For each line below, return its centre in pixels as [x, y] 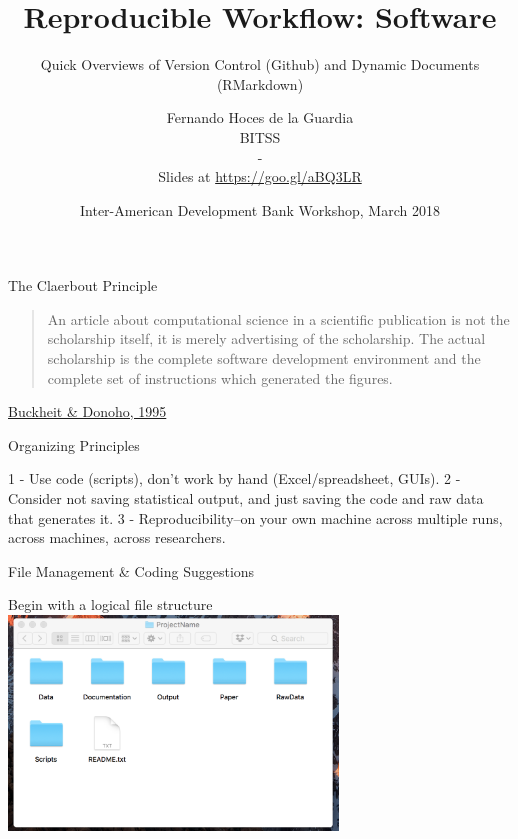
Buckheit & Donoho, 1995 [87, 411]
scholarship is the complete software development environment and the [264, 358]
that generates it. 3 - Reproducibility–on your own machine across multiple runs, [255, 517]
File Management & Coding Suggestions [131, 570]
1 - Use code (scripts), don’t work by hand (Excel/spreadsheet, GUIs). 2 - [234, 478]
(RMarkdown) [260, 83]
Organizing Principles [74, 444]
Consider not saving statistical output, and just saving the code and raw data [246, 498]
